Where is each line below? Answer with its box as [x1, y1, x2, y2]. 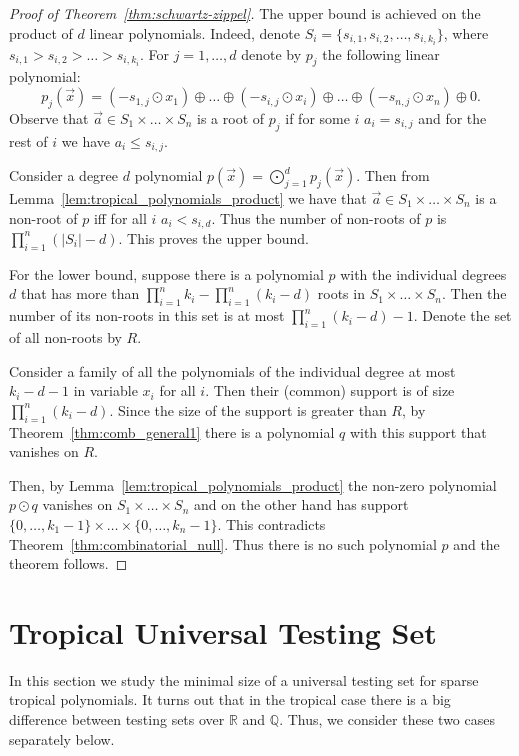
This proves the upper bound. [127, 227, 309, 248]
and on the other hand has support [194, 494, 409, 515]
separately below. [9, 728, 115, 749]
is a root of [197, 107, 265, 128]
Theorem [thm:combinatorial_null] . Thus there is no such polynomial [9, 533, 437, 554]
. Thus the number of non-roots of [211, 207, 421, 228]
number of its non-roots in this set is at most [9, 305, 285, 326]
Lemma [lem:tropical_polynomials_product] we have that [9, 187, 367, 208]
